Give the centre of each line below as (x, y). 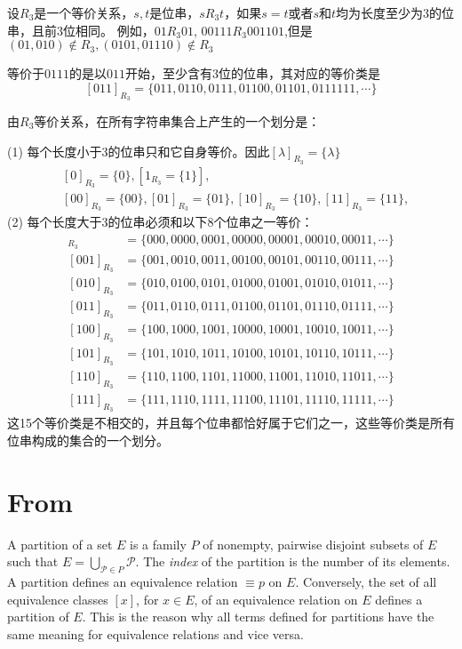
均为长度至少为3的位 (395, 12)
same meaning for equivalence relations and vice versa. (155, 633)
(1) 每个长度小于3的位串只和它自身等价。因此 (139, 151)
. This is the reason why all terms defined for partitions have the (258, 617)
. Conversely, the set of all (366, 582)
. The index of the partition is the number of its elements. (293, 561)
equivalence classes (58, 599)
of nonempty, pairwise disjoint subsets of (313, 544)
